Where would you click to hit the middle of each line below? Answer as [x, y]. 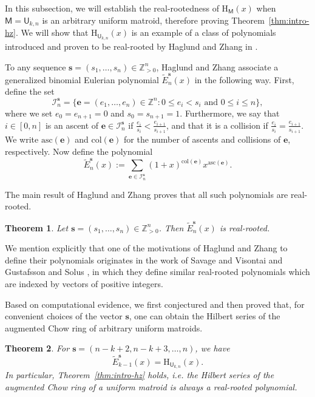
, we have [212, 348]
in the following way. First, [244, 79]
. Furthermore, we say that [230, 113]
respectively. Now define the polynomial [79, 151]
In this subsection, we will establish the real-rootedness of [112, 8]
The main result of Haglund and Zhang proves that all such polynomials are [147, 194]
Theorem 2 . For [37, 348]
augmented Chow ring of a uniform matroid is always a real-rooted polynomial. [151, 387]
